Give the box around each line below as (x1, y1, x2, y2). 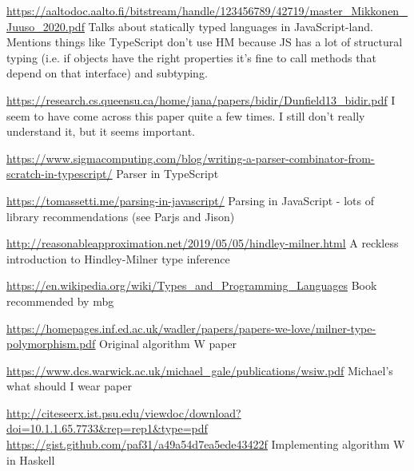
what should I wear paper (6, 378, 132, 394)
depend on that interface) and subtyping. (6, 65, 208, 81)
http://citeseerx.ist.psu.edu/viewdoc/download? (6, 404, 241, 421)
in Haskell (6, 451, 55, 468)
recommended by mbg (6, 292, 114, 309)
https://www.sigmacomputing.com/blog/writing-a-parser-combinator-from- (6, 149, 375, 166)
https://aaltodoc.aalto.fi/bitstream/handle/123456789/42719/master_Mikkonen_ (6, 2, 408, 18)
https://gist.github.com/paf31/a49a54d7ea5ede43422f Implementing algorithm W (6, 436, 405, 453)
